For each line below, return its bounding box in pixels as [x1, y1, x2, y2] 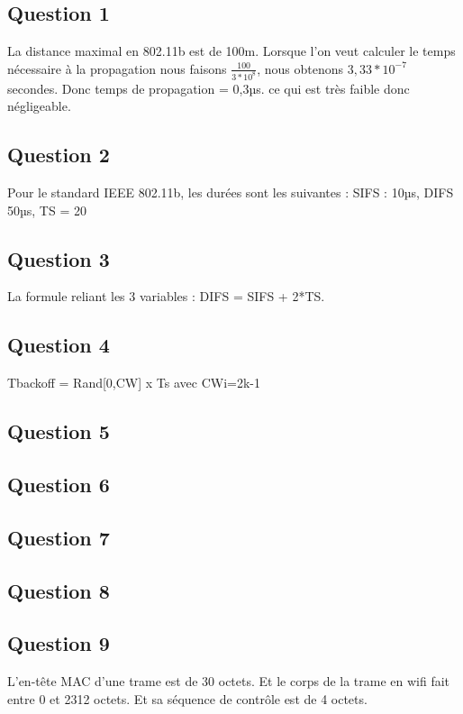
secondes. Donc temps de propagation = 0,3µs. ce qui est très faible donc [7, 78, 410, 97]
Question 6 [7, 471, 110, 499]
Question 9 [7, 629, 110, 657]
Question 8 [7, 576, 110, 604]
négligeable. [7, 96, 71, 115]
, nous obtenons [257, 59, 343, 78]
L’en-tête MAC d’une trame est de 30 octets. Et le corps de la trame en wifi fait [7, 672, 450, 691]
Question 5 [7, 417, 110, 445]
